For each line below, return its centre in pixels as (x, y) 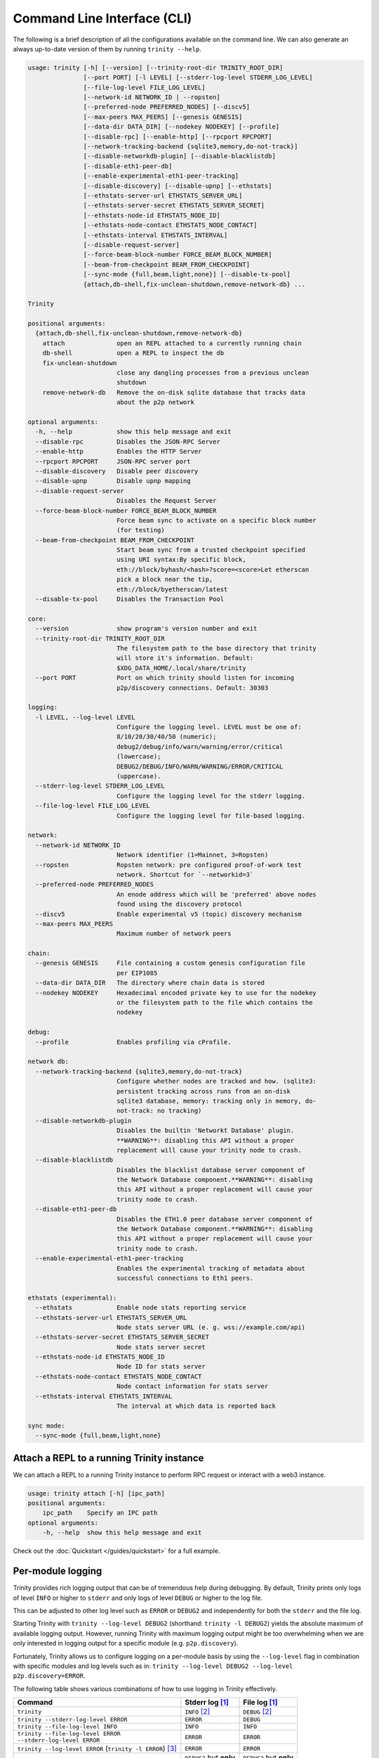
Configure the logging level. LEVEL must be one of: (209, 727)
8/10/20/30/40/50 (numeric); (166, 737)
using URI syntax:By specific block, (181, 560)
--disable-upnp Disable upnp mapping (113, 481)
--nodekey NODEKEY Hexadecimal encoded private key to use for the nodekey (176, 993)
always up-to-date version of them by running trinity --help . (107, 49)
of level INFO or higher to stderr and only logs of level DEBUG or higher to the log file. (138, 1598)
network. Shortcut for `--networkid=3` (185, 874)
